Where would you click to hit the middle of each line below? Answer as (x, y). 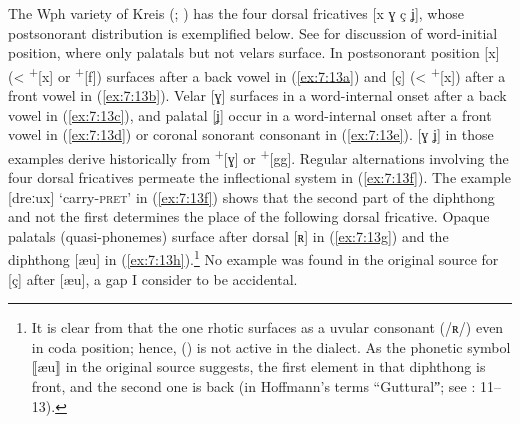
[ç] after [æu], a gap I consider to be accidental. (153, 278)
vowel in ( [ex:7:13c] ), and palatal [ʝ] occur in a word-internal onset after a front (250, 114)
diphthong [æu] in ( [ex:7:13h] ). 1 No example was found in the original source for (253, 258)
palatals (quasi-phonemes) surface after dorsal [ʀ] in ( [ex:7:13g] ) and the (228, 235)
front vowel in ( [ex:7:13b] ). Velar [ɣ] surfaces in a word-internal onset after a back (257, 95)
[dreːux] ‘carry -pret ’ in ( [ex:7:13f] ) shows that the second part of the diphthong (251, 196)
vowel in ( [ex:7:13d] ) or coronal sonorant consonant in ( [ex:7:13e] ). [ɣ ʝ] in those (251, 134)
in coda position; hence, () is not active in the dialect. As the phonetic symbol (271, 346)
